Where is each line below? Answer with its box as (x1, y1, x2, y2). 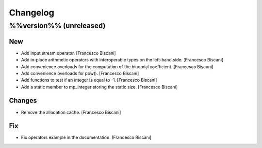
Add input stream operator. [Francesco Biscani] (21, 50, 116, 56)
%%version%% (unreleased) (9, 21, 106, 30)
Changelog (9, 7, 54, 18)
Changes (9, 97, 37, 105)
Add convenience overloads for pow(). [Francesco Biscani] (21, 70, 139, 76)
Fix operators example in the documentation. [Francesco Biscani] (21, 134, 152, 140)
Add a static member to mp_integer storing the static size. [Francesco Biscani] (21, 84, 178, 89)
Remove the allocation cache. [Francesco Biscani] (21, 109, 121, 115)
